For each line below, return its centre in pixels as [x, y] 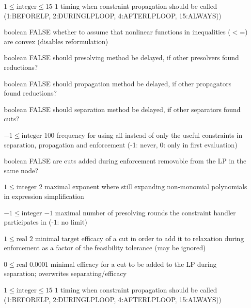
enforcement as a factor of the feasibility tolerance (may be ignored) [105, 248]
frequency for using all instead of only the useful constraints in [149, 135]
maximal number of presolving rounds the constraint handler [145, 212]
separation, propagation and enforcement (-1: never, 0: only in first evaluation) [121, 144]
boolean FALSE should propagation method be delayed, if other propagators [118, 83]
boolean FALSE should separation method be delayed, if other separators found [122, 109]
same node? [21, 170]
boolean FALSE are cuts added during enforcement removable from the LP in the [125, 161]
